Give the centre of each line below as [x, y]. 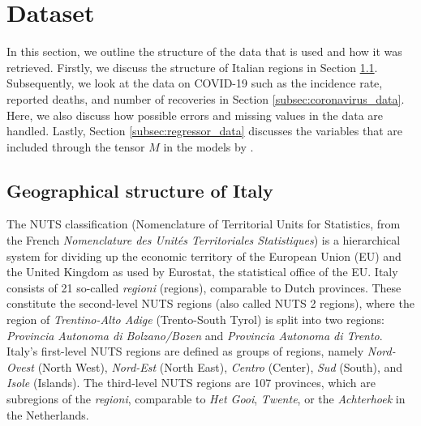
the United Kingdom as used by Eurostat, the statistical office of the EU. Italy [202, 272]
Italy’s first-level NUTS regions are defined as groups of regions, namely [185, 351]
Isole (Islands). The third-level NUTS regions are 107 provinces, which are [191, 383]
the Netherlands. [48, 414]
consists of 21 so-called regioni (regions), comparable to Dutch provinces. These [204, 287]
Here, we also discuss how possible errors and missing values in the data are [195, 115]
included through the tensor [76, 146]
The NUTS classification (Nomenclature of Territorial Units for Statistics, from [204, 224]
